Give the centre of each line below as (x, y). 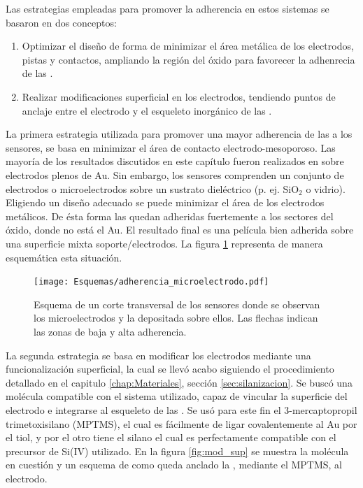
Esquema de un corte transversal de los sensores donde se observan (177, 304)
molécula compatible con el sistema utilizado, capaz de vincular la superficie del (177, 396)
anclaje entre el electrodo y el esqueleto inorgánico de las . (147, 110)
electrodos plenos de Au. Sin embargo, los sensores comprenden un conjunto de (175, 174)
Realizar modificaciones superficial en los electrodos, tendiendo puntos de (179, 96)
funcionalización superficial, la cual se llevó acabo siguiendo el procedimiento (170, 369)
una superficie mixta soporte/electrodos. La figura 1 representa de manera (164, 243)
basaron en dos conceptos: (61, 22)
